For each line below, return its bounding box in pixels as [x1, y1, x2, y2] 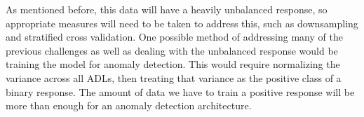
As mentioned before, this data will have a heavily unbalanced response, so [6, 2, 328, 16]
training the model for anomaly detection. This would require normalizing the [6, 57, 340, 71]
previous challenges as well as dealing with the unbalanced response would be [6, 43, 338, 57]
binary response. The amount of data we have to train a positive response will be [6, 84, 355, 99]
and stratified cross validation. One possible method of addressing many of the [6, 29, 343, 44]
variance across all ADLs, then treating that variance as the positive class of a [6, 70, 342, 85]
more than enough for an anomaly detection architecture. [6, 98, 252, 113]
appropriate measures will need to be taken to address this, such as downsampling [6, 15, 358, 30]
